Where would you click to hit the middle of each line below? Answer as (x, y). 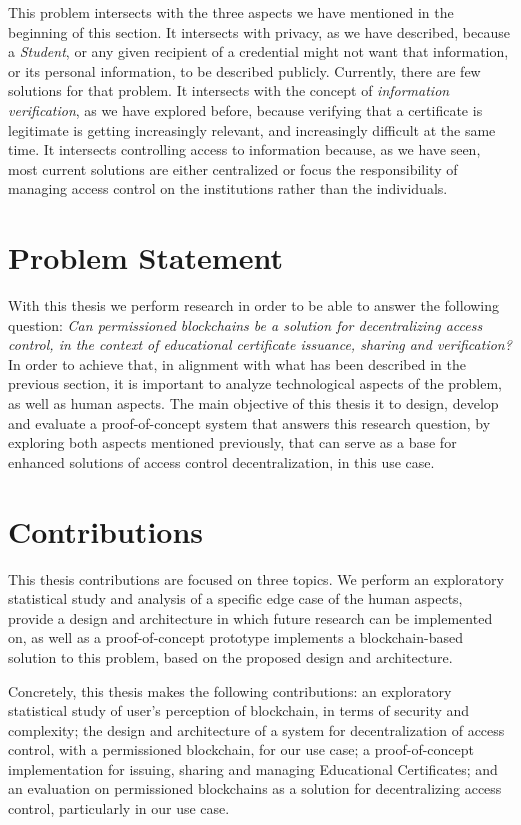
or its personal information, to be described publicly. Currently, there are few (244, 70)
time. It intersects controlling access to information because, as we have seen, (244, 149)
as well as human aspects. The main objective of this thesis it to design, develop (253, 403)
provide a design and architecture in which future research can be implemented (250, 617)
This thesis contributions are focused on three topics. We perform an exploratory (256, 578)
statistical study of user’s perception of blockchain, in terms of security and (239, 710)
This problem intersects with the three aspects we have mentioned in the (231, 12)
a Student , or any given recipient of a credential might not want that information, (258, 51)
